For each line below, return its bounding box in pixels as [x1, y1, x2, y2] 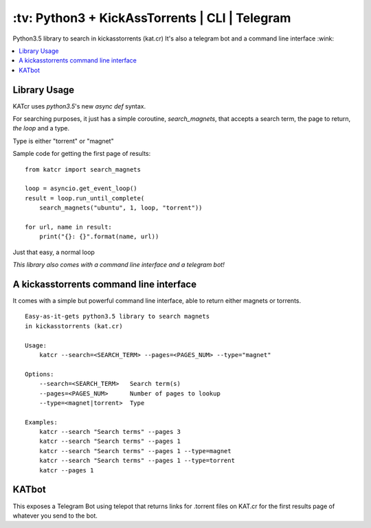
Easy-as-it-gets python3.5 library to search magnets [25, 312, 210, 321]
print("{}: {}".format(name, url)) [38, 233, 159, 240]
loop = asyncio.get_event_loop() [25, 185, 137, 192]
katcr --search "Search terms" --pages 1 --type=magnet [38, 447, 232, 455]
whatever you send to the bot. [12, 512, 98, 520]
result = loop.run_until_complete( [25, 194, 145, 202]
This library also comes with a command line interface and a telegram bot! [12, 261, 225, 269]
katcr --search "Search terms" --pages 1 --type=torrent [38, 457, 235, 465]
